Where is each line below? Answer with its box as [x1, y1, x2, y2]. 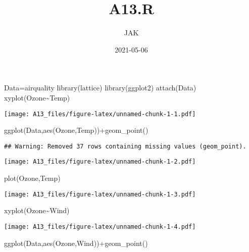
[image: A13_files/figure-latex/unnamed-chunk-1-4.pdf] [4, 223, 196, 230]
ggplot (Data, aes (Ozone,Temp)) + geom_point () [4, 125, 148, 135]
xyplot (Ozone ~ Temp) [4, 92, 70, 103]
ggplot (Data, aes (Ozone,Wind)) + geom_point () [4, 237, 148, 248]
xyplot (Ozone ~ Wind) [4, 205, 70, 216]
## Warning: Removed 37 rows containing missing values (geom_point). [4, 142, 246, 150]
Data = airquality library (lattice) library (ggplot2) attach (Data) [4, 82, 196, 93]
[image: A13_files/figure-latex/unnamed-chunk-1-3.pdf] [4, 190, 196, 198]
